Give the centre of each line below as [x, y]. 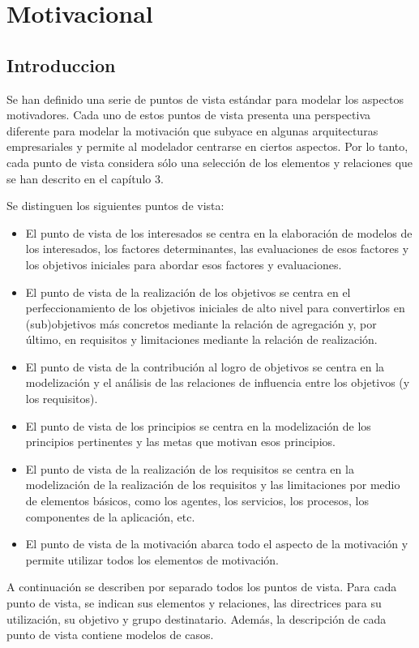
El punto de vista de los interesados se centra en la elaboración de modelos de [219, 232]
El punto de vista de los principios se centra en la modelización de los [198, 425]
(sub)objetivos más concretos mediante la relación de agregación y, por [201, 323]
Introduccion [61, 64]
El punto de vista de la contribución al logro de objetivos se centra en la [205, 366]
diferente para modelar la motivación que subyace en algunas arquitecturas [192, 130]
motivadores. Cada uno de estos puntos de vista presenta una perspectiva [189, 115]
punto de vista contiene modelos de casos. [110, 635]
